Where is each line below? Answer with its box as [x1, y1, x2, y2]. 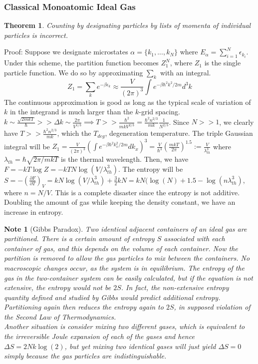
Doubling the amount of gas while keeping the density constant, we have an [4, 197, 236, 207]
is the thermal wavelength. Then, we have [61, 154, 189, 164]
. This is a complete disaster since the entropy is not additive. [50, 187, 240, 197]
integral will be [4, 141, 50, 151]
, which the [57, 128, 91, 138]
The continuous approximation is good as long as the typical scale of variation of [4, 96, 251, 107]
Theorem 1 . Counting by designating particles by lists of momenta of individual [4, 20, 251, 30]
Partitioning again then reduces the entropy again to [4, 302, 164, 312]
